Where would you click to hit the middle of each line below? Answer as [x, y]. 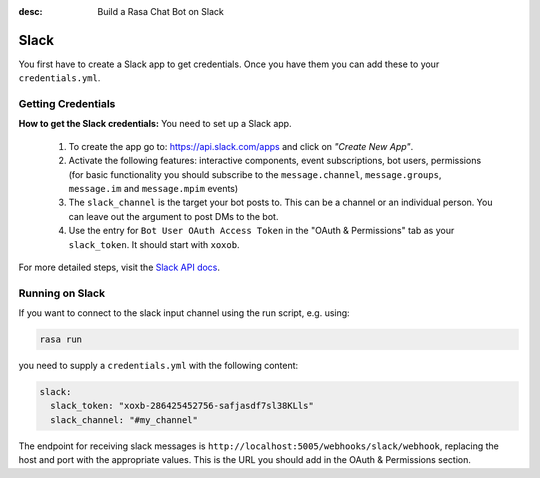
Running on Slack [61, 293]
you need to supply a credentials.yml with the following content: [158, 366]
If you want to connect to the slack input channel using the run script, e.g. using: [184, 313]
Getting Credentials [67, 104]
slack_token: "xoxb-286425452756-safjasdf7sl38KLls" [182, 406]
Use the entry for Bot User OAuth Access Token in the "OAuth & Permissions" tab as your [261, 231]
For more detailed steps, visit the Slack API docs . [119, 267]
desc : [30, 11]
